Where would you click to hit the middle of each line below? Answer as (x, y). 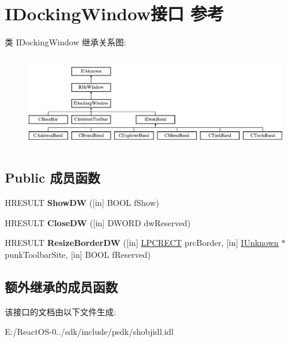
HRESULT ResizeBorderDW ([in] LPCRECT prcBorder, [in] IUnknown (142, 243)
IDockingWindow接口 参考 (115, 13)
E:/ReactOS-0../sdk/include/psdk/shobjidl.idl (89, 332)
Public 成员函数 (53, 178)
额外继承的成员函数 (61, 286)
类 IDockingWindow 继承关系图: (65, 42)
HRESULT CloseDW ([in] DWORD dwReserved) (98, 222)
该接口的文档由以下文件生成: (60, 311)
